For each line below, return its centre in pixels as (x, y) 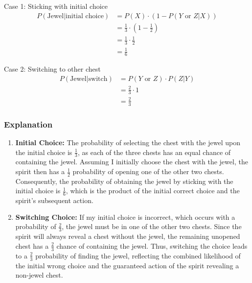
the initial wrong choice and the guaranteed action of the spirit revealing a (127, 265)
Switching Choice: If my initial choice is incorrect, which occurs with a (125, 217)
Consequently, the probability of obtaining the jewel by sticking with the (124, 181)
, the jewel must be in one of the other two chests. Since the (152, 226)
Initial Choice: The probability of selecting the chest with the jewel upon (128, 142)
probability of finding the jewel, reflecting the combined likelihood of (138, 255)
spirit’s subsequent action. (54, 200)
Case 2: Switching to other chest (52, 69)
